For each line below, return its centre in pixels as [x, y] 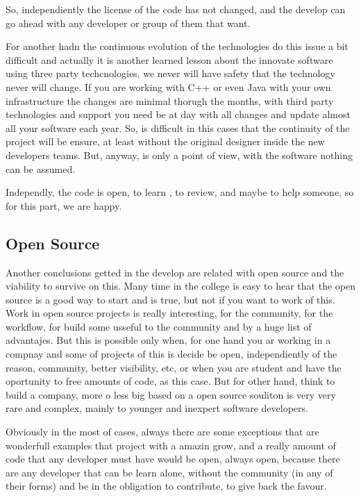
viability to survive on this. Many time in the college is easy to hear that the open [180, 286]
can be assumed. [41, 168]
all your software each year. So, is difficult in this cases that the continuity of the [178, 127]
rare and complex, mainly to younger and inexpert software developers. [157, 408]
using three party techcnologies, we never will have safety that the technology [170, 73]
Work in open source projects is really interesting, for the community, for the [169, 313]
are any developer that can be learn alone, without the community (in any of [169, 472]
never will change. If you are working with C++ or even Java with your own [168, 86]
